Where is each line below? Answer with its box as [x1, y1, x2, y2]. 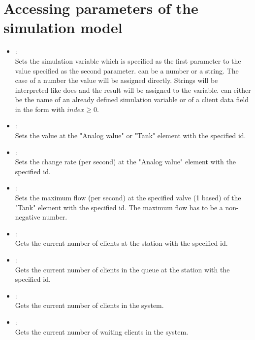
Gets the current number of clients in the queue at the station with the [15, 264, 230, 274]
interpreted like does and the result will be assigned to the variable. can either [15, 84, 251, 95]
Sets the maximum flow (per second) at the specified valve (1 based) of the [15, 192, 241, 203]
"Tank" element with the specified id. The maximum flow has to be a [15, 202, 223, 212]
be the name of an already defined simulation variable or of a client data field [15, 94, 249, 105]
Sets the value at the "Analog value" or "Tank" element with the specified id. [15, 130, 246, 141]
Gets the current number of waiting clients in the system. [15, 326, 189, 337]
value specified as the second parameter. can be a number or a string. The [15, 65, 239, 76]
